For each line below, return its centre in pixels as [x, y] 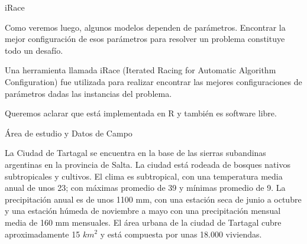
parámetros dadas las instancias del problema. [88, 93]
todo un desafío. [34, 50]
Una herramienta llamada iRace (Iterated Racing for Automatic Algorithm [140, 70]
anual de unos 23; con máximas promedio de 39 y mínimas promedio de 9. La [145, 188]
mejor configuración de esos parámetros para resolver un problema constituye [145, 39]
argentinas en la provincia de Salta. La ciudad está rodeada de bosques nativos [148, 164]
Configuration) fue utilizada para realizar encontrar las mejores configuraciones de [153, 81]
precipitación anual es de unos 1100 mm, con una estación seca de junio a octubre [153, 199]
